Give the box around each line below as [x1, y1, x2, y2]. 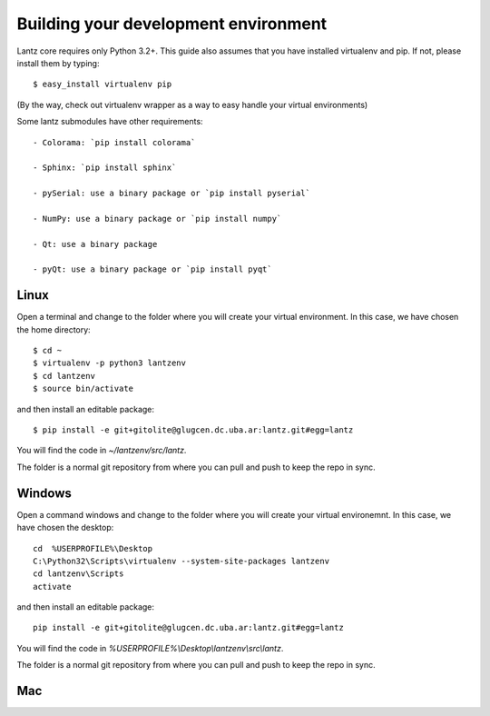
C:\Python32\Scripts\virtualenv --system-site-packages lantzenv [33, 555, 330, 566]
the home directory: [16, 323, 91, 335]
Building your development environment [16, 14, 328, 34]
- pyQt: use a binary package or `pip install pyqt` [33, 264, 272, 274]
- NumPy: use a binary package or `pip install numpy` [33, 214, 282, 224]
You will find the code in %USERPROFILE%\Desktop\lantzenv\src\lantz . [16, 642, 284, 653]
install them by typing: [16, 57, 100, 68]
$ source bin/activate [33, 383, 134, 394]
